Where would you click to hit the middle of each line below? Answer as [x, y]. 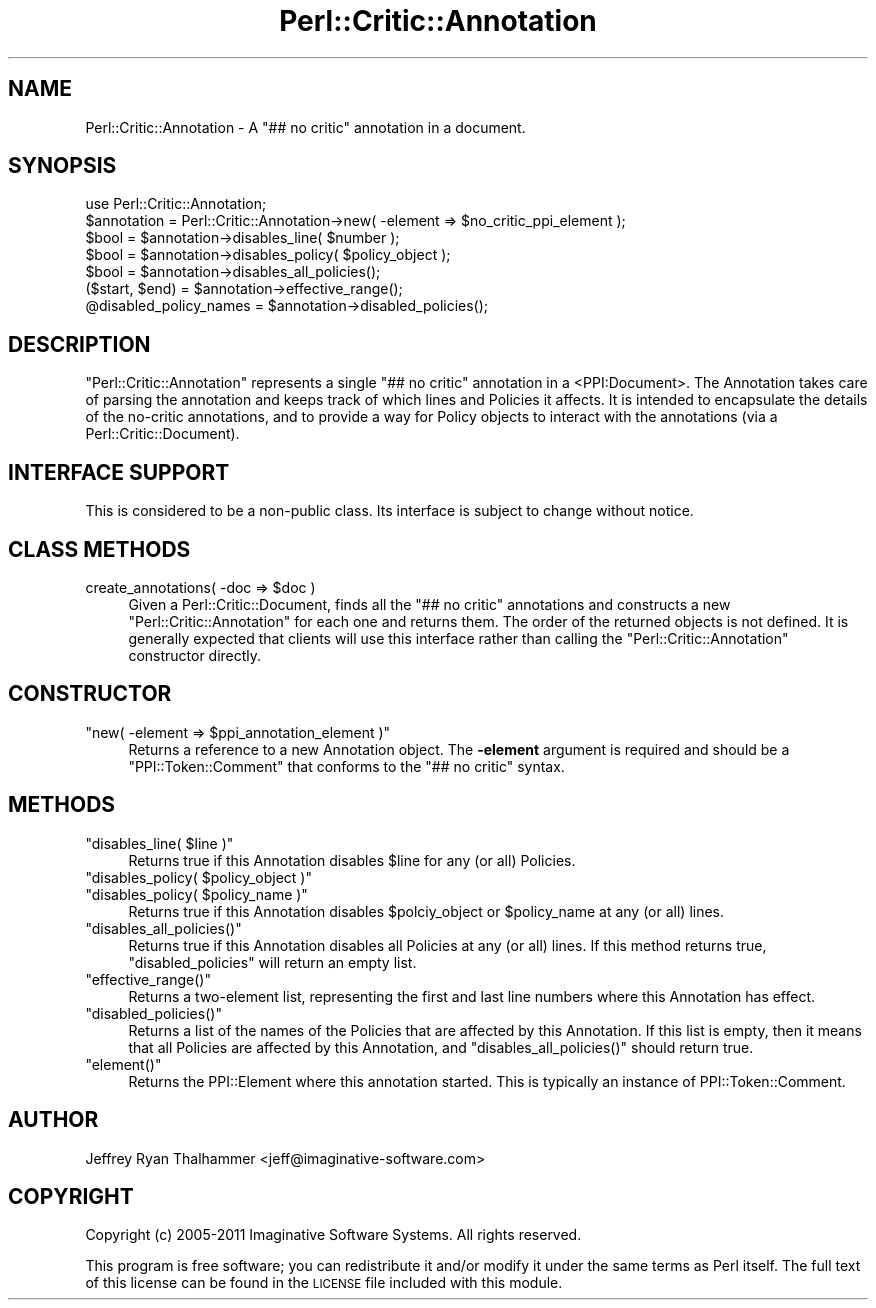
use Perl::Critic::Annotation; [176, 204]
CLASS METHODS [99, 549]
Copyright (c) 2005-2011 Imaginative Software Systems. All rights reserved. [333, 1235]
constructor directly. [195, 655]
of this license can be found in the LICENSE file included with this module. [324, 1283]
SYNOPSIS [62, 166]
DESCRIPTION [79, 344]
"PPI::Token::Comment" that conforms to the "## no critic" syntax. [346, 766]
